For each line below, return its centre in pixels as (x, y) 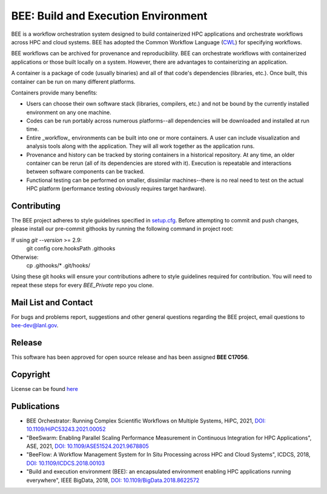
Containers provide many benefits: (54, 92)
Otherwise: (25, 257)
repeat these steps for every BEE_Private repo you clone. (82, 285)
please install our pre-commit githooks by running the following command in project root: (122, 229)
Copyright (31, 374)
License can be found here (45, 389)
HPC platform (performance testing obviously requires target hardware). (116, 189)
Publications (35, 406)
